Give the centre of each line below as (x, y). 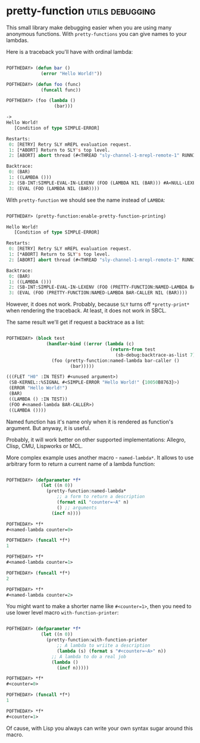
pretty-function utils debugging (81, 11)
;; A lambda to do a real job (89, 656)
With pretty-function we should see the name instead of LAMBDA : (86, 200)
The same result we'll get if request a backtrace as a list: (75, 322)
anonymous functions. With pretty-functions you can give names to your (97, 33)
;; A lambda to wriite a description (104, 646)
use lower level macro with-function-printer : (62, 613)
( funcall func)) (61, 90)
